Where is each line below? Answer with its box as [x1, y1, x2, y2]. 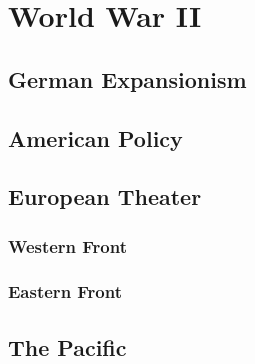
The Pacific [8, 331, 127, 362]
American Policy [8, 122, 183, 153]
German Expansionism [8, 63, 247, 94]
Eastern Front [8, 279, 123, 304]
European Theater [8, 181, 202, 212]
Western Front [8, 233, 128, 258]
